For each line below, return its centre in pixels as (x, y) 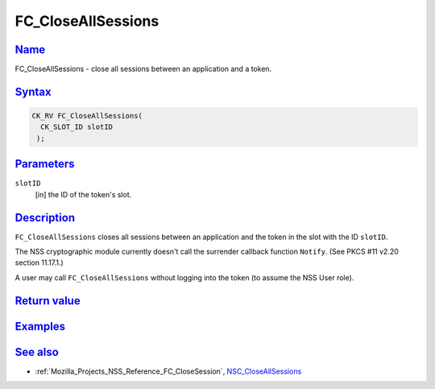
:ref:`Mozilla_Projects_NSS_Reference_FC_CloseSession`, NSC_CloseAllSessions (168, 371)
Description (45, 217)
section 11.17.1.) (39, 263)
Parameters (45, 164)
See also (37, 352)
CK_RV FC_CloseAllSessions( (87, 116)
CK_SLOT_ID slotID (77, 127)
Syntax (33, 91)
